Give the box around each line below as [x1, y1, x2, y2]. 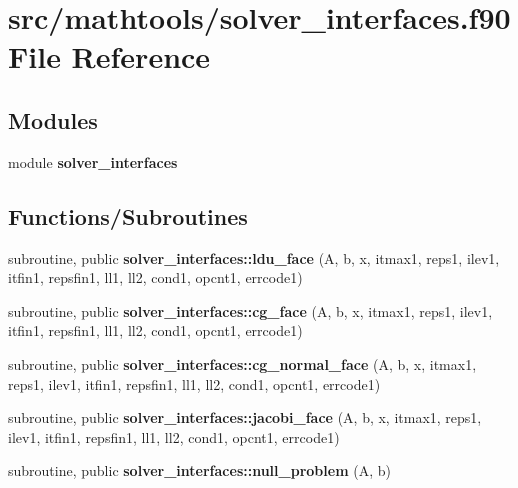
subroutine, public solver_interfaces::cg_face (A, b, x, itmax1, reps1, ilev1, [8, 300, 493, 321]
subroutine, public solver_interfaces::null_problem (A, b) [8, 460, 391, 481]
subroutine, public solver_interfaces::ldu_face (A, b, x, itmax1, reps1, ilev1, [8, 247, 500, 268]
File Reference [8, 36, 211, 77]
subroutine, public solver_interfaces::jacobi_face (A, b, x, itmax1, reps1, [8, 407, 482, 428]
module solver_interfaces [8, 151, 178, 172]
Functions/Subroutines [8, 200, 248, 231]
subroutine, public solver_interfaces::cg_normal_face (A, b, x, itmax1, [8, 353, 477, 374]
